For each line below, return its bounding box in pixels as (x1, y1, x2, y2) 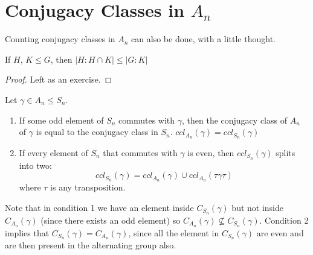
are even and (256, 226, 304, 239)
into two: (19, 159, 52, 171)
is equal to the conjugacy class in (36, 125, 158, 138)
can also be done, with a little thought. (131, 33, 276, 45)
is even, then (187, 146, 234, 159)
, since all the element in (128, 226, 219, 239)
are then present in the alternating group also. (5, 239, 176, 251)
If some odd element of (19, 113, 104, 126)
